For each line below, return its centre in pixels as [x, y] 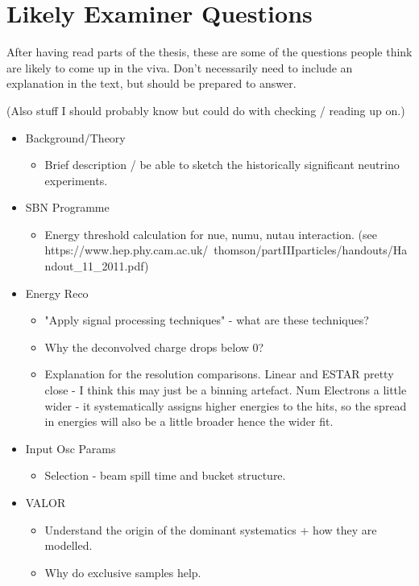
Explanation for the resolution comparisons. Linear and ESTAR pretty [219, 374]
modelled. [68, 545]
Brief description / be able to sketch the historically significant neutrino [222, 165]
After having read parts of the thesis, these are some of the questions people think [209, 52]
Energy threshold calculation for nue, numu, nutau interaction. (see [211, 234]
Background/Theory [75, 137]
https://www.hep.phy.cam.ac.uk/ [127, 250]
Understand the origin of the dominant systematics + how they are [211, 529]
